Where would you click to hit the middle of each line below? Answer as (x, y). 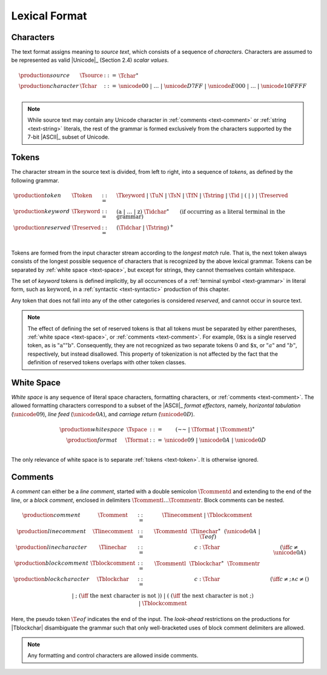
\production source (44, 75)
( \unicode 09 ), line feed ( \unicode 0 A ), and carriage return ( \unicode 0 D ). (103, 414)
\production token (37, 195)
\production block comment (51, 563)
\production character (48, 86)
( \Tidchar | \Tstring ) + (145, 227)
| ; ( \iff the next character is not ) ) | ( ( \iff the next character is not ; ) (163, 596)
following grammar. (35, 180)
